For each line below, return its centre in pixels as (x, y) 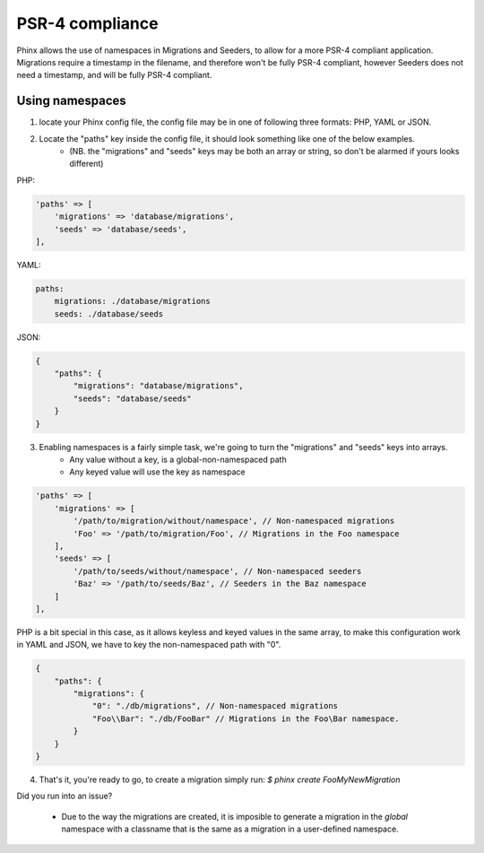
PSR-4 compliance (87, 23)
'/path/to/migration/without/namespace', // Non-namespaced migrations (234, 521)
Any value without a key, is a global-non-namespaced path (178, 459)
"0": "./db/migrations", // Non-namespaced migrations (215, 706)
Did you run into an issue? (65, 796)
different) (86, 164)
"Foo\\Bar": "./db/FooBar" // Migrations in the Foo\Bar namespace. (246, 718)
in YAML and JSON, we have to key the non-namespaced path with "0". (149, 645)
